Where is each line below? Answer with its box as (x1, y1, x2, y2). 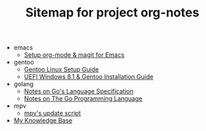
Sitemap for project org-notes (25, 5, 200, 21)
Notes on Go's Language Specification (23, 87, 134, 95)
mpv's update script (23, 109, 81, 117)
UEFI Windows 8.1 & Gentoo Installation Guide (23, 73, 154, 81)
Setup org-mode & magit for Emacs (23, 51, 125, 59)
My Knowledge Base (13, 117, 72, 125)
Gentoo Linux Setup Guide (23, 65, 99, 73)
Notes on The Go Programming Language (23, 95, 143, 103)
